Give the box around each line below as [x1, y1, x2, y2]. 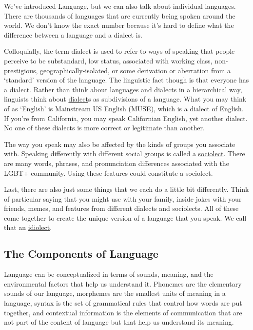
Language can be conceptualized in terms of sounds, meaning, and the [4, 269, 214, 279]
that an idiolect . [4, 222, 52, 232]
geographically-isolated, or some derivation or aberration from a [40, 65, 231, 75]
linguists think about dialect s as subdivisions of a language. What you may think [4, 94, 247, 104]
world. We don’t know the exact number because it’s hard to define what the [4, 20, 234, 30]
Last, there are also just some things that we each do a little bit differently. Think [4, 184, 249, 194]
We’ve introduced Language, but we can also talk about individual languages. [4, 1, 236, 11]
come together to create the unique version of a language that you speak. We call [4, 212, 247, 223]
